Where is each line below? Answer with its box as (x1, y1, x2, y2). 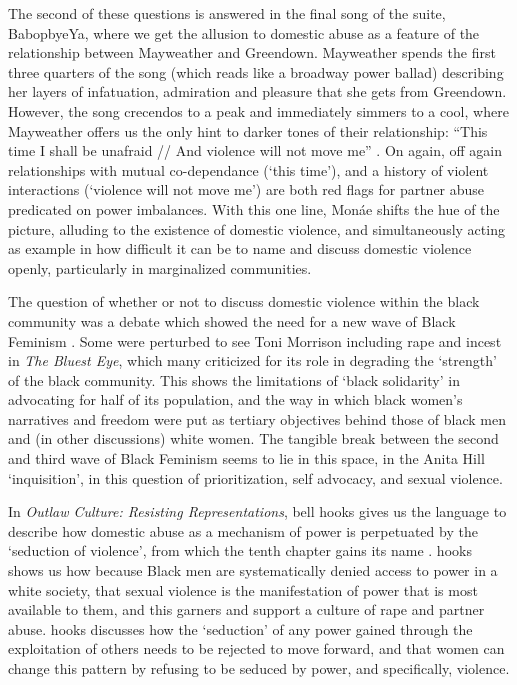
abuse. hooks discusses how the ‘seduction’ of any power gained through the (8, 618, 473, 639)
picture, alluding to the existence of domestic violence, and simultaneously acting (8, 218, 505, 239)
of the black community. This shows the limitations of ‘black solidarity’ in (8, 369, 460, 390)
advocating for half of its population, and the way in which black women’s (8, 389, 463, 410)
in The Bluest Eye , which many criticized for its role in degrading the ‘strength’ (8, 350, 497, 371)
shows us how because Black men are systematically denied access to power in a (8, 560, 498, 581)
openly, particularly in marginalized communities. (8, 257, 312, 278)
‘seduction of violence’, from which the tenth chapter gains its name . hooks (8, 540, 472, 561)
